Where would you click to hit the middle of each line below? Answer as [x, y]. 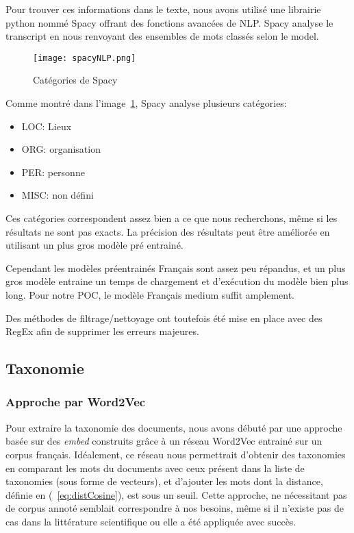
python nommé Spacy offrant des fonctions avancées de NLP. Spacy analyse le [169, 22]
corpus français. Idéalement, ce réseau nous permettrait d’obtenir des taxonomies [176, 454]
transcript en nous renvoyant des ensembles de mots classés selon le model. [162, 36]
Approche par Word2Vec [76, 402]
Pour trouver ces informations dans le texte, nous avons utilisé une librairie [163, 9]
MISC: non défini [58, 195]
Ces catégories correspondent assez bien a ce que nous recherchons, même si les [172, 218]
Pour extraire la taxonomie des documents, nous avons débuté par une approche [174, 427]
